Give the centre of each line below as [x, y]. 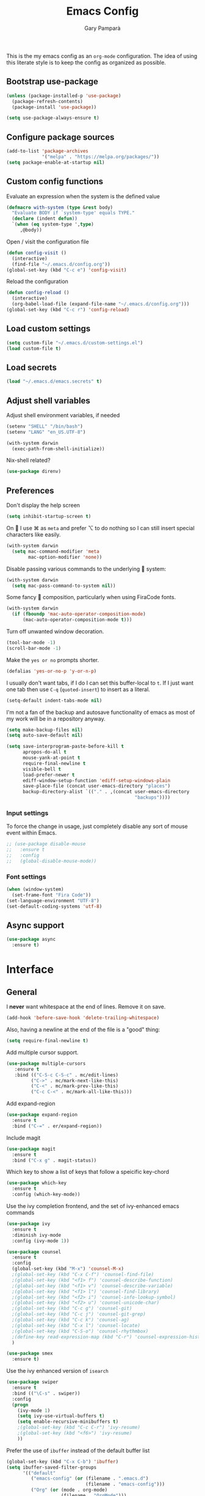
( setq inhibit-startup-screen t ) [49, 517]
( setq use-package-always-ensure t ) [53, 118]
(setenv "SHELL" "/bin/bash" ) [45, 426]
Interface [30, 970]
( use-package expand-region [42, 1115]
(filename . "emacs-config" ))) [125, 1484]
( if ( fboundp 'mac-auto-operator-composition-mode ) [79, 614]
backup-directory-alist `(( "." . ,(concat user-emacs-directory [106, 792]
